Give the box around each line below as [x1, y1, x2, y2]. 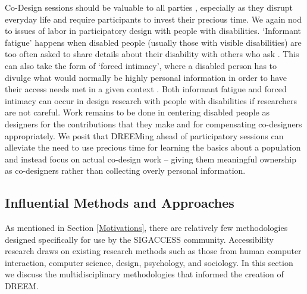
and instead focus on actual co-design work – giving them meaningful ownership [5, 152, 297, 165]
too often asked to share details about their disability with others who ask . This [5, 48, 299, 60]
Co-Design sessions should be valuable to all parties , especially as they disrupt [5, 1, 293, 13]
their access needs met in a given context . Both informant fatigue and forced [5, 83, 287, 95]
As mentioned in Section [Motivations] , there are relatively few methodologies [5, 221, 288, 234]
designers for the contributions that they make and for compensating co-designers [5, 117, 302, 130]
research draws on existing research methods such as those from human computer [5, 245, 302, 257]
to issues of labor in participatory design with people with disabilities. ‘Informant [5, 24, 302, 37]
